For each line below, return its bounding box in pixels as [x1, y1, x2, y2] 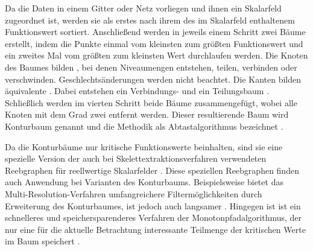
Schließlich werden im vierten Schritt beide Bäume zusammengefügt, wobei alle [5, 96, 297, 109]
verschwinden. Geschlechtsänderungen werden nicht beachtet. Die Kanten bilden [5, 72, 302, 85]
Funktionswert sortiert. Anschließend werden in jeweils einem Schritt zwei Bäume [5, 25, 306, 38]
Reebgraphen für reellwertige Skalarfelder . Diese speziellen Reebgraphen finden [5, 164, 299, 176]
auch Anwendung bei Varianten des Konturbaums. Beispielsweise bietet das [5, 176, 283, 188]
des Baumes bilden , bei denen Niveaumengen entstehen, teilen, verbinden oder [5, 60, 297, 73]
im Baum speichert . [5, 235, 80, 247]
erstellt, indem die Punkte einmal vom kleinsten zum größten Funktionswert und [5, 37, 303, 49]
